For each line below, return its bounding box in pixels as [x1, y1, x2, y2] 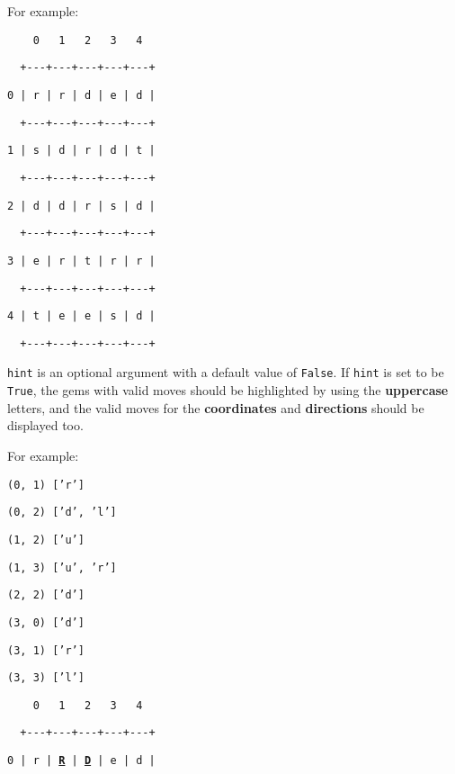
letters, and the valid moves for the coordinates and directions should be [7, 398, 424, 417]
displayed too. [7, 416, 84, 435]
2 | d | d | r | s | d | [7, 199, 156, 212]
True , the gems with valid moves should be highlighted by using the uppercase [7, 381, 449, 400]
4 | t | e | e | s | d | [7, 310, 156, 323]
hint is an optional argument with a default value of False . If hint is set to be [7, 363, 444, 382]
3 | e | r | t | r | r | [7, 254, 156, 267]
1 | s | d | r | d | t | [7, 144, 156, 157]
